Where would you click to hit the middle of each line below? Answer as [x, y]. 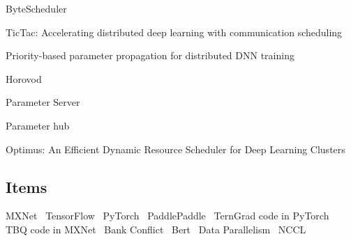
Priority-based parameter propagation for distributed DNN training [150, 55]
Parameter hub [38, 125]
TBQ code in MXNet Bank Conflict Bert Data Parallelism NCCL [156, 229]
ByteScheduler [36, 8]
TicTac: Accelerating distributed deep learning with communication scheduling [174, 32]
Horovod [24, 78]
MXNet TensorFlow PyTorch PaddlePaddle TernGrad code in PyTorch [167, 216]
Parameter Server [43, 102]
